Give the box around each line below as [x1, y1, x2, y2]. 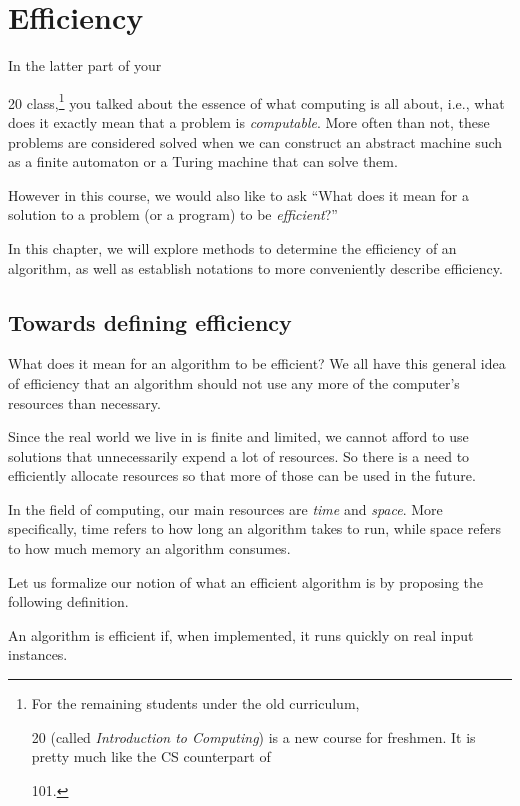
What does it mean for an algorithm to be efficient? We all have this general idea [8, 353, 506, 374]
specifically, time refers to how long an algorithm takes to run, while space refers [8, 518, 501, 539]
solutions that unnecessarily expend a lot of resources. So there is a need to [8, 445, 470, 466]
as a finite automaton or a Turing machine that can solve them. [8, 151, 398, 172]
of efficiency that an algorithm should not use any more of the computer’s [8, 372, 460, 393]
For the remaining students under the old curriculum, [31, 693, 360, 714]
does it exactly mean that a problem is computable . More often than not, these [8, 111, 490, 132]
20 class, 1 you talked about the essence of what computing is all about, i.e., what [8, 89, 505, 113]
